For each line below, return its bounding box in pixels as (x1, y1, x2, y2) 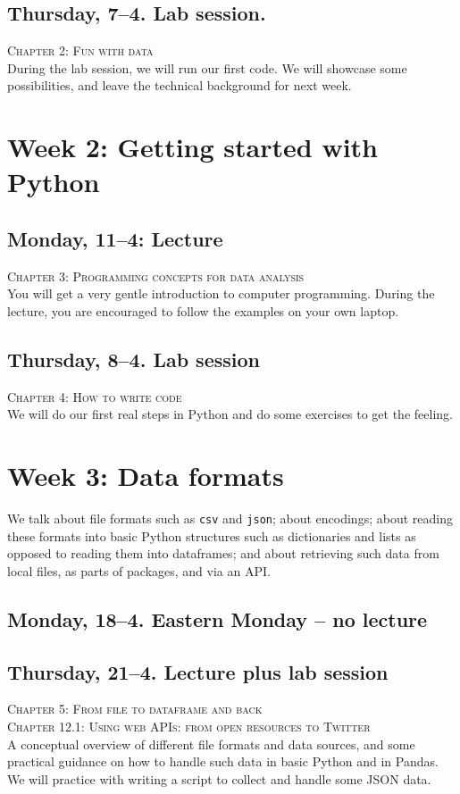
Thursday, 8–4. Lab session (7, 345, 260, 372)
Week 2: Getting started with (7, 129, 378, 165)
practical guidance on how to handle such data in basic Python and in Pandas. (7, 752, 439, 771)
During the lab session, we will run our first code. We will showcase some (7, 58, 407, 77)
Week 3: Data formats (7, 457, 284, 494)
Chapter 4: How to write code (7, 387, 182, 405)
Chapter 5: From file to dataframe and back (7, 699, 263, 718)
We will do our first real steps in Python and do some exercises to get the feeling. (7, 405, 453, 423)
